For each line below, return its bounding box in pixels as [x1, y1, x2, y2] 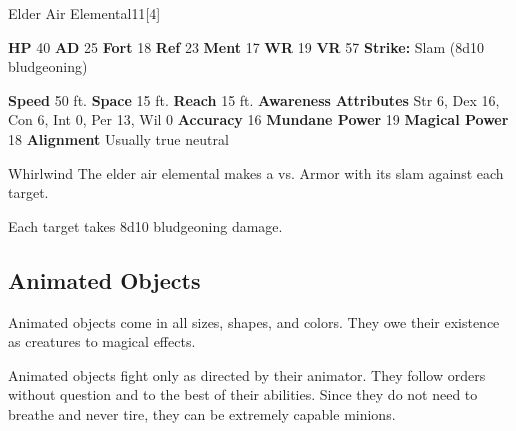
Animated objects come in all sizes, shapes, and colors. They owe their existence [8, 311, 500, 332]
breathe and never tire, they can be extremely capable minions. [8, 403, 396, 424]
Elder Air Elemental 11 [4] [8, 3, 161, 23]
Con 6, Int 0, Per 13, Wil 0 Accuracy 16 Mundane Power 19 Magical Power [8, 109, 509, 130]
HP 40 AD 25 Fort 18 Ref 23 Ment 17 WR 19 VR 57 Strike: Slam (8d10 [8, 36, 485, 57]
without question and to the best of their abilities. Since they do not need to [8, 384, 478, 405]
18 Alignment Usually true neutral [8, 128, 229, 149]
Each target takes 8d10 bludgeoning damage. [8, 215, 283, 236]
